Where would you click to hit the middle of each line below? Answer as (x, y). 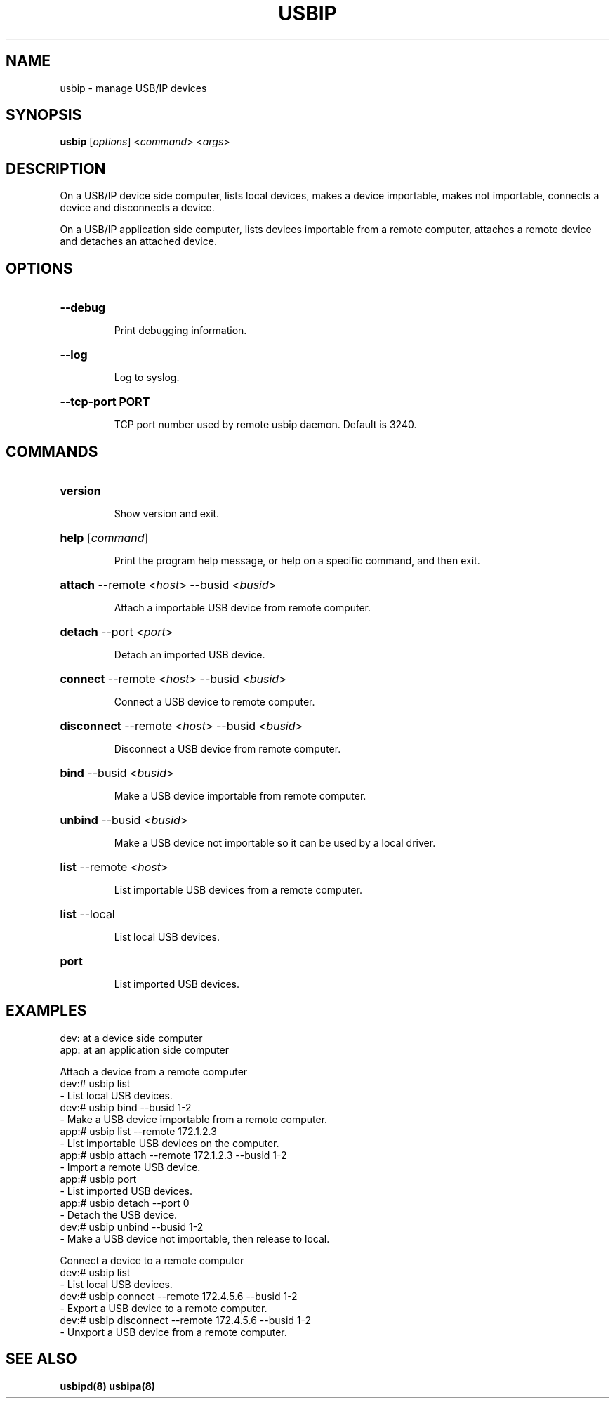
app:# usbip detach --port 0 (125, 1203)
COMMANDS (52, 451)
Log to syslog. (147, 378)
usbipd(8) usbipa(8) (108, 1386)
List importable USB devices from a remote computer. (238, 889)
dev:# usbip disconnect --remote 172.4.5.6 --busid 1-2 (185, 1320)
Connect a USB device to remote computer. (214, 701)
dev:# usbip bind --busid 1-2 (126, 1107)
